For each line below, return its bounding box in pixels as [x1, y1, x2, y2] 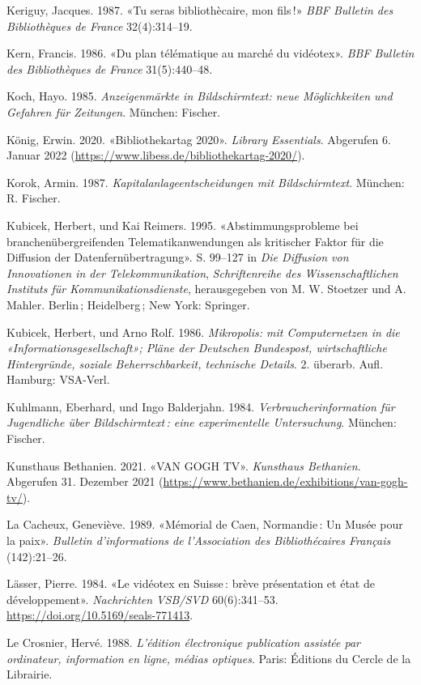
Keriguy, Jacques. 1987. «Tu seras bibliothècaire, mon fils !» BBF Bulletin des [6, 2, 393, 18]
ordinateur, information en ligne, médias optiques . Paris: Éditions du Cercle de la [6, 649, 411, 666]
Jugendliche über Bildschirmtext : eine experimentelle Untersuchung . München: [6, 414, 397, 431]
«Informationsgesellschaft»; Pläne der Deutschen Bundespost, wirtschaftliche [6, 339, 387, 356]
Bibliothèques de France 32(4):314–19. [6, 17, 193, 34]
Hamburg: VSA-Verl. [6, 371, 110, 388]
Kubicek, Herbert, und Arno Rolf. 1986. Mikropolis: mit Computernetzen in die [6, 323, 400, 340]
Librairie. [6, 666, 53, 683]
